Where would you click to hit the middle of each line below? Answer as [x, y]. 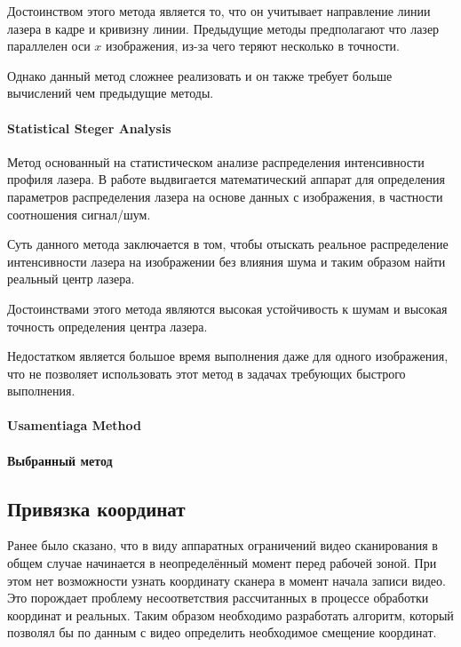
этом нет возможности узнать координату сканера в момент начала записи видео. [227, 580]
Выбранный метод [60, 460]
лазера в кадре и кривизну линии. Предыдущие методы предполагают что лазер [223, 28]
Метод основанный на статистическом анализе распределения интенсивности [216, 161]
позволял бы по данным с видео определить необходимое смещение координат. [222, 632]
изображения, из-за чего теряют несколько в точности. [252, 46]
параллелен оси [49, 46]
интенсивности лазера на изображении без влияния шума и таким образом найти [227, 261]
